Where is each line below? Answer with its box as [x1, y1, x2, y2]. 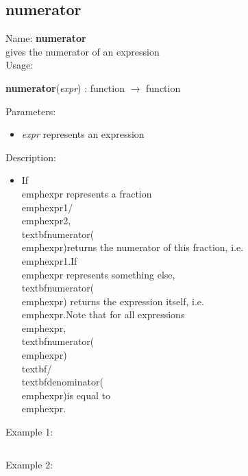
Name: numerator [5, 31, 86, 45]
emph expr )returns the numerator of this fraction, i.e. [21, 240, 244, 254]
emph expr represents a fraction [21, 186, 152, 200]
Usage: [5, 58, 34, 72]
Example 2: [5, 457, 53, 471]
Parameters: [5, 104, 56, 118]
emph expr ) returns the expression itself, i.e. [21, 294, 204, 308]
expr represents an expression [21, 127, 145, 141]
